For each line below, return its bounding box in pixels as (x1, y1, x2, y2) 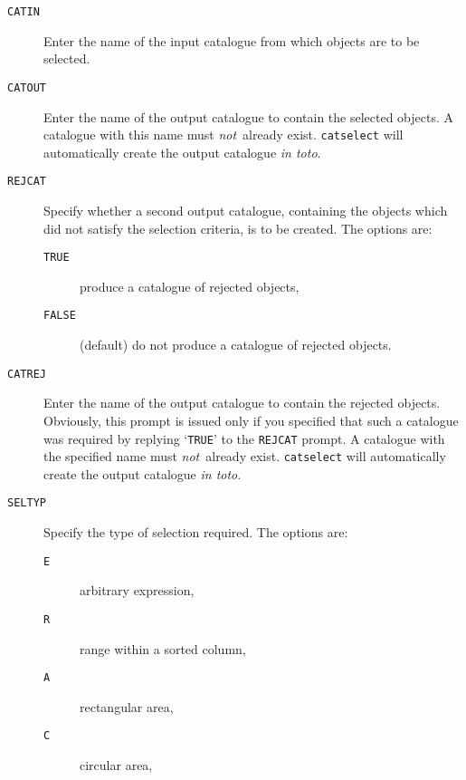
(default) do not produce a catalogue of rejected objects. (80, 335, 392, 354)
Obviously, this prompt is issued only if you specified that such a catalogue (43, 410, 459, 429)
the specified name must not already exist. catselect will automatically (43, 447, 446, 466)
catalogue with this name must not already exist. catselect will (43, 125, 404, 144)
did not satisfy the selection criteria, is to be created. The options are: (43, 218, 433, 237)
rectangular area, (80, 697, 174, 716)
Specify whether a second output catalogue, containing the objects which (43, 201, 448, 219)
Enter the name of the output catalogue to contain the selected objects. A (43, 107, 454, 126)
